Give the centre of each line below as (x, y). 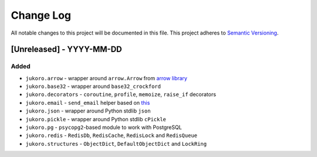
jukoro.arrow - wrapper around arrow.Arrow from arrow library (107, 78)
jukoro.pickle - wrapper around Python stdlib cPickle (96, 119)
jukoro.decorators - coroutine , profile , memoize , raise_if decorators (121, 94)
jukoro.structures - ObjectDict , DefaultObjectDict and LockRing (116, 144)
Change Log (41, 15)
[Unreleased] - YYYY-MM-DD (67, 50)
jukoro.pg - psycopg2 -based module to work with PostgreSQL (104, 127)
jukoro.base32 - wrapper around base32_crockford (93, 86)
